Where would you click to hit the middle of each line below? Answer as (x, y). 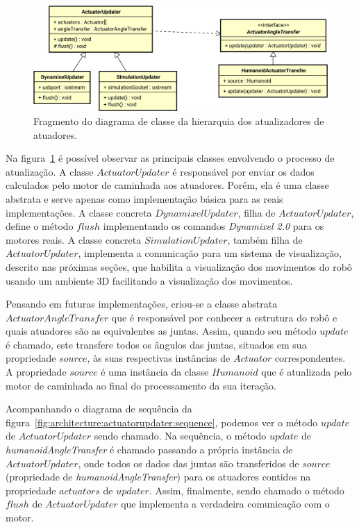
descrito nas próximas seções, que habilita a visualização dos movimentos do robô (179, 266)
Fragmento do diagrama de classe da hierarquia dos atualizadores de (179, 120)
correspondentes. (310, 358)
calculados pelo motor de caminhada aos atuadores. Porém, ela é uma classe (167, 185)
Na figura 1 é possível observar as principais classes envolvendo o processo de (170, 158)
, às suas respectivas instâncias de (159, 358)
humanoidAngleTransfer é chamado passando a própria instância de (149, 450)
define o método (40, 226)
